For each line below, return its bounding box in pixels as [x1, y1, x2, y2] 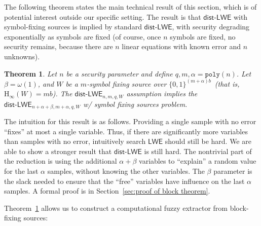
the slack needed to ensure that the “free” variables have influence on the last [4, 175, 245, 186]
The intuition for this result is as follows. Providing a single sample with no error [4, 116, 256, 127]
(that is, [214, 78, 240, 89]
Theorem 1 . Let [4, 68, 57, 79]
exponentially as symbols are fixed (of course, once [4, 31, 161, 42]
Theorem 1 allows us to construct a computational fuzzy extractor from [4, 202, 228, 213]
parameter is [213, 166, 252, 176]
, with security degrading [172, 21, 250, 32]
